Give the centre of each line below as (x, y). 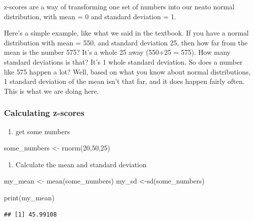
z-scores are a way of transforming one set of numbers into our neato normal (119, 6)
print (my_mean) (29, 197)
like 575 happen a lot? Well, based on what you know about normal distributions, (127, 71)
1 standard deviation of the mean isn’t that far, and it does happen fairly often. (124, 81)
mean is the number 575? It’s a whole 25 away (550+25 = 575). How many (117, 52)
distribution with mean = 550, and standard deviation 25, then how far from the (126, 42)
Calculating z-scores (44, 113)
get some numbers (43, 131)
